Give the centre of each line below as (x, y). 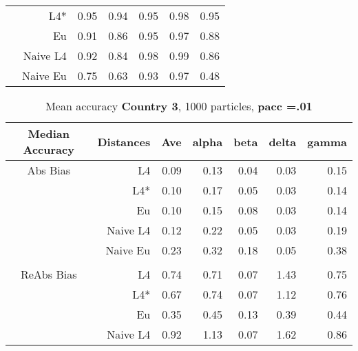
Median (49, 133)
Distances (124, 141)
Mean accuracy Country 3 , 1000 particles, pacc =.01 (179, 106)
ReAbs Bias (49, 274)
